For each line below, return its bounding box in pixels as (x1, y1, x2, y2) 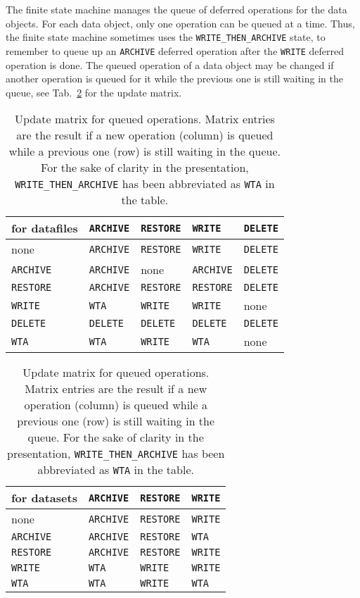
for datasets (11, 490, 77, 506)
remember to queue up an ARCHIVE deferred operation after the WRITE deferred (6, 43, 344, 58)
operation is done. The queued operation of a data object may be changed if (6, 57, 334, 72)
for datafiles (11, 220, 78, 237)
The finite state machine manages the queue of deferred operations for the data (6, 2, 347, 16)
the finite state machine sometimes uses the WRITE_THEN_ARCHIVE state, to (6, 30, 326, 44)
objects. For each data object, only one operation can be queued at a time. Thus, (6, 15, 355, 30)
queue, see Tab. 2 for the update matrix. (6, 85, 182, 99)
